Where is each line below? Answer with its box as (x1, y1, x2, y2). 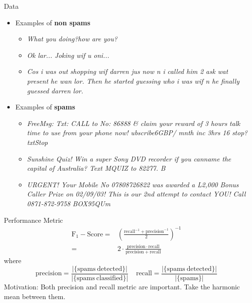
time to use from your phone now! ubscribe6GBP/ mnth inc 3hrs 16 (27, 127, 230, 138)
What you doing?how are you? (27, 34, 118, 44)
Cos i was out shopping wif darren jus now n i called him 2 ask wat (27, 66, 228, 76)
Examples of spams (15, 102, 75, 112)
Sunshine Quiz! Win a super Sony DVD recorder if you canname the (27, 153, 231, 163)
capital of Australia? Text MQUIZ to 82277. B (27, 163, 165, 173)
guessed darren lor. (27, 85, 84, 95)
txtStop (27, 137, 48, 147)
